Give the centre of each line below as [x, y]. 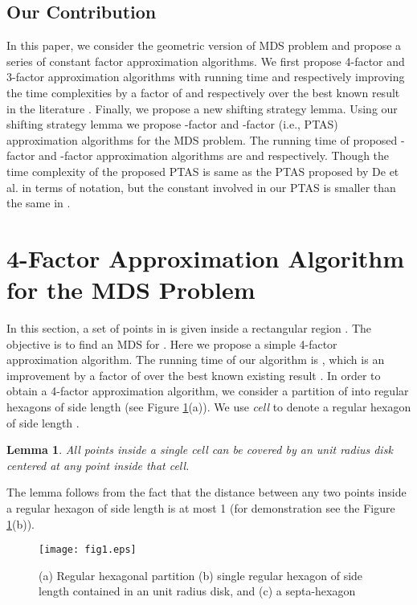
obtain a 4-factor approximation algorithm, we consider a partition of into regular [208, 391]
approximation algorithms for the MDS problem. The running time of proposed [202, 139]
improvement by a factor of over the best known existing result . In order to [194, 375]
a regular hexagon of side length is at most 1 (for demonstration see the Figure [201, 507]
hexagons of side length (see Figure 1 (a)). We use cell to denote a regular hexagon [209, 407]
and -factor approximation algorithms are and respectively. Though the [214, 155]
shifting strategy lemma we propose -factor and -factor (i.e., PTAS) [172, 124]
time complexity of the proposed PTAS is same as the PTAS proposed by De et [203, 171]
